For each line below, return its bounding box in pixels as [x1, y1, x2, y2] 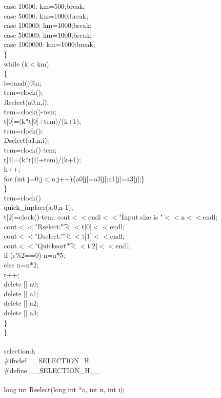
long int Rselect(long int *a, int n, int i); [4, 384, 125, 394]
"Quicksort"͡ [35, 240, 69, 250]
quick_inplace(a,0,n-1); [4, 202, 73, 212]
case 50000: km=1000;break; [4, 10, 88, 21]
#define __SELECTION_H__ [4, 365, 100, 375]
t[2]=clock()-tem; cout [4, 212, 70, 222]
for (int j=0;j [4, 173, 42, 183]
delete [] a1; [4, 288, 39, 298]
